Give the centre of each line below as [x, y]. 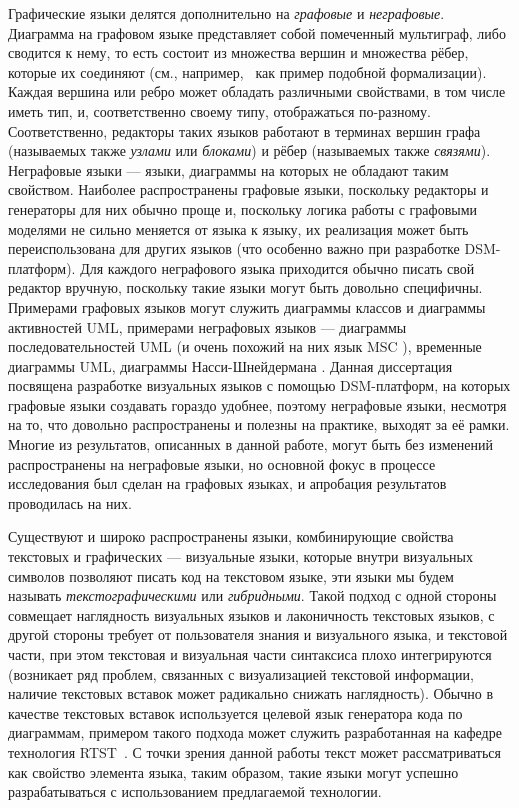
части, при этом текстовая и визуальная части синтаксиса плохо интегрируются [250, 654]
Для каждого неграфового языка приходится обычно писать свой [277, 267]
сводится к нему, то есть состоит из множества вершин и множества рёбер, [238, 52]
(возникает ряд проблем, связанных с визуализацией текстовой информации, [241, 673]
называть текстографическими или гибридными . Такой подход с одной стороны [252, 595]
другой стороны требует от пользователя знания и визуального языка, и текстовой [258, 634]
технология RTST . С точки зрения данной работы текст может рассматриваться [254, 751]
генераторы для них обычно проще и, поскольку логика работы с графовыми [243, 208]
